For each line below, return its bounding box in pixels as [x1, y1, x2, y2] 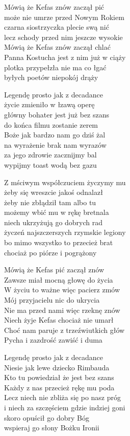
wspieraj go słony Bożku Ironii [4, 422, 99, 433]
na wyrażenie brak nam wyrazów [4, 139, 107, 150]
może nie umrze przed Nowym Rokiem [4, 11, 124, 22]
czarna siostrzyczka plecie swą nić [4, 22, 109, 32]
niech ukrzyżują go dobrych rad [4, 216, 103, 227]
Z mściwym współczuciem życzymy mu [4, 176, 126, 187]
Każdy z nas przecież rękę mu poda [4, 382, 115, 392]
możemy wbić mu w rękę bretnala [4, 207, 109, 217]
